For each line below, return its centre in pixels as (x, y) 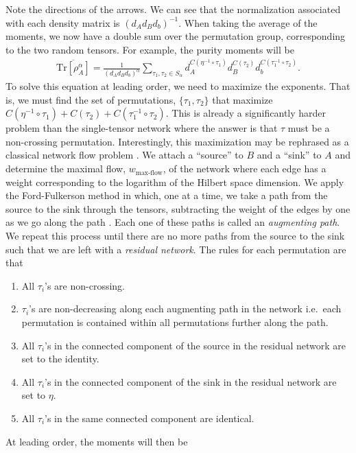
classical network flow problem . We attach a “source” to (124, 155)
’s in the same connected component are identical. (150, 418)
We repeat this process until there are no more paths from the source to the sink (175, 236)
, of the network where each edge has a (245, 169)
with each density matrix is (63, 22)
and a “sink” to (289, 155)
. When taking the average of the (248, 22)
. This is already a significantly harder (246, 113)
